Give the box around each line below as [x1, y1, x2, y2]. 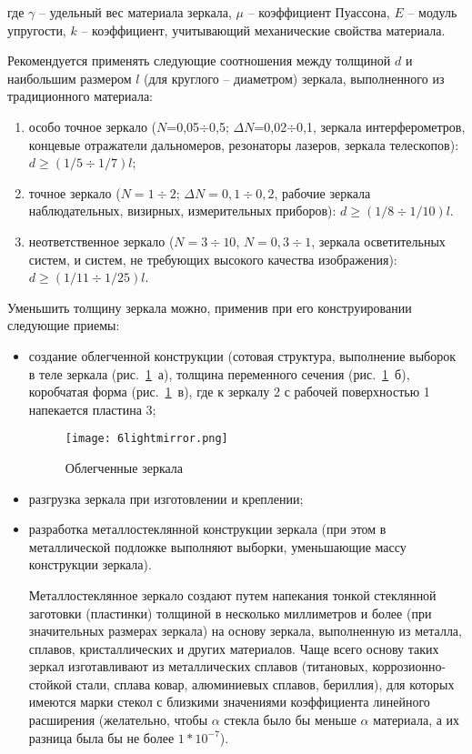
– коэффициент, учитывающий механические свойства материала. [81, 20, 446, 39]
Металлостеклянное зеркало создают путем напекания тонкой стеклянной [28, 585, 437, 604]
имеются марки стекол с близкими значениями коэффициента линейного [28, 692, 430, 711]
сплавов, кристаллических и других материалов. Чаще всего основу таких [28, 638, 439, 658]
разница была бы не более [28, 728, 175, 747]
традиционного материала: [7, 86, 154, 106]
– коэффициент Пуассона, [247, 3, 390, 21]
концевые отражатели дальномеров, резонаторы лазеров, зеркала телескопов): [28, 135, 459, 154]
